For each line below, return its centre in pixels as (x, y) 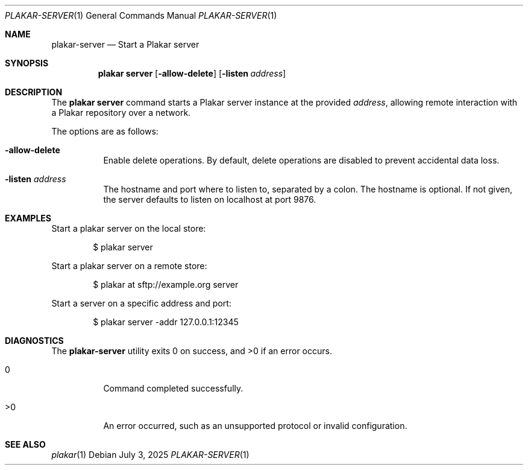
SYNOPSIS (27, 63)
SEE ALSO (25, 444)
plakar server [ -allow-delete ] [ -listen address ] (192, 73)
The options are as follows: (105, 131)
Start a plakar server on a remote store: (129, 266)
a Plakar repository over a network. (121, 113)
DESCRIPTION (34, 92)
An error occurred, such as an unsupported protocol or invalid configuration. (255, 426)
